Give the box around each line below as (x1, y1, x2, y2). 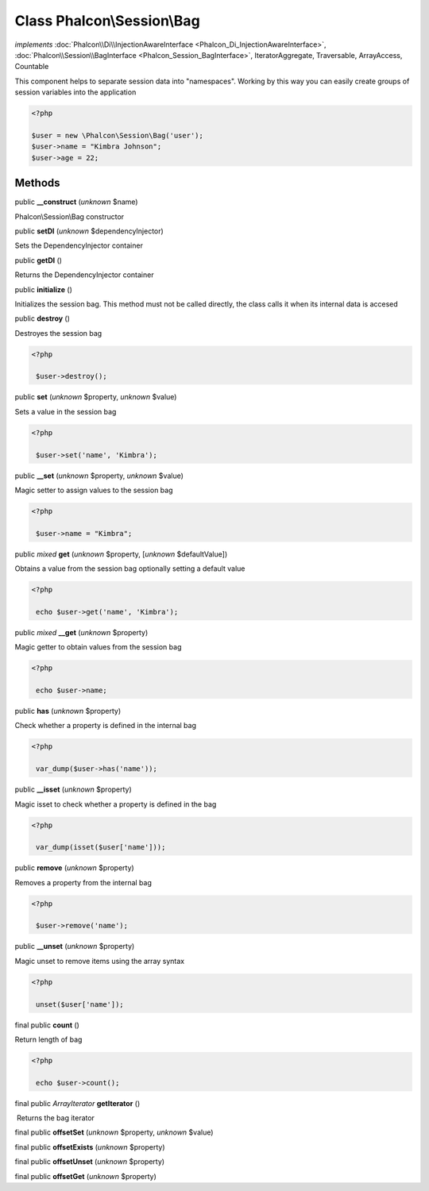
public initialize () (14, 284, 73, 294)
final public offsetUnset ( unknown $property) (14, 1157, 165, 1166)
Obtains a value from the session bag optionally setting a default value (14, 564, 245, 573)
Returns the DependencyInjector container (14, 270, 154, 279)
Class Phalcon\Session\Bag (14, 12, 200, 29)
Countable (14, 62, 49, 71)
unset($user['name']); (36, 1000, 125, 1008)
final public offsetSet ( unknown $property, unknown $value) (14, 1127, 214, 1137)
